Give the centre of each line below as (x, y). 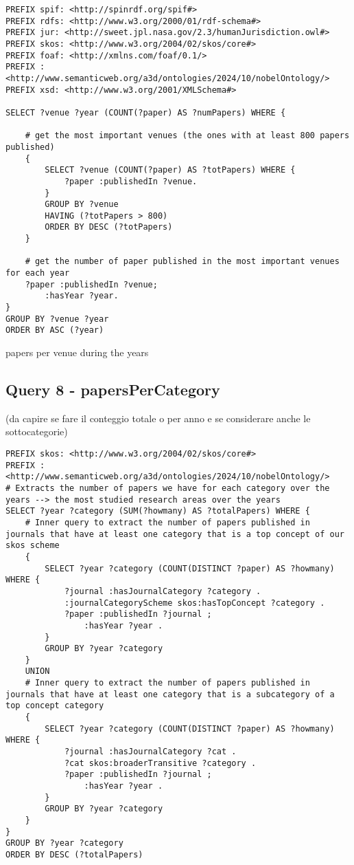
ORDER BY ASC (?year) (55, 330)
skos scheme (33, 546)
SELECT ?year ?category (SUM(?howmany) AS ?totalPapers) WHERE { (158, 511)
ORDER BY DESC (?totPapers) (109, 227)
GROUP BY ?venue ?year (57, 319)
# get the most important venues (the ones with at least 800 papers (187, 136)
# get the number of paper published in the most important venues (182, 262)
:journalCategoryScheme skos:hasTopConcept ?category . (194, 603)
